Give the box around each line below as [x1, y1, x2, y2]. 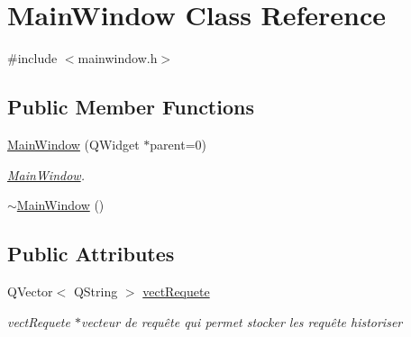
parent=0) [150, 134, 206, 153]
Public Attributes [7, 240, 175, 268]
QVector [7, 281, 53, 300]
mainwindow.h [78, 49, 158, 68]
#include [7, 49, 58, 68]
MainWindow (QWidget [7, 134, 140, 153]
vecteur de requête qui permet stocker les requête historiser [80, 312, 403, 331]
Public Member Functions [7, 93, 254, 121]
